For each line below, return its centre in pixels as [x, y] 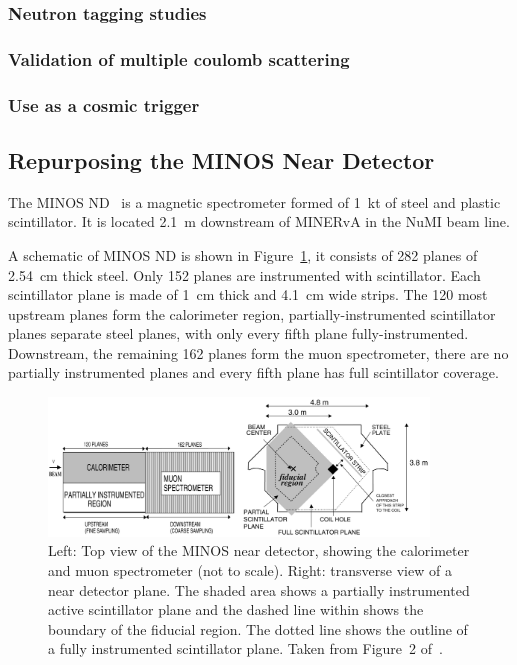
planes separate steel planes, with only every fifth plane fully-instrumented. [238, 333]
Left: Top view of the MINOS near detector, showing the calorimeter [259, 550]
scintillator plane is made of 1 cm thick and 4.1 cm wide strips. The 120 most [248, 294]
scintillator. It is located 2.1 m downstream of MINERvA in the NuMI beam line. [259, 221]
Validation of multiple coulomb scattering [179, 58]
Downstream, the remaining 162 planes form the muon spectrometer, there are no [258, 352]
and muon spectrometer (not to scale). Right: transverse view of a [250, 570]
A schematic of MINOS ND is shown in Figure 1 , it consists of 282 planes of [243, 254]
